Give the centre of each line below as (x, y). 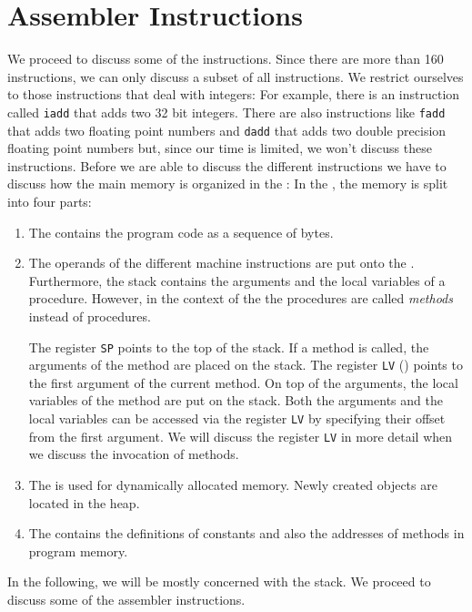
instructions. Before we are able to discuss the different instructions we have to (227, 165)
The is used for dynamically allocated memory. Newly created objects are (233, 484)
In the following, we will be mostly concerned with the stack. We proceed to (219, 581)
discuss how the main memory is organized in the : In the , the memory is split (228, 184)
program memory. (78, 551)
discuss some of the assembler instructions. (126, 599)
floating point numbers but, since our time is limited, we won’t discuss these (220, 148)
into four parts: (50, 201)
